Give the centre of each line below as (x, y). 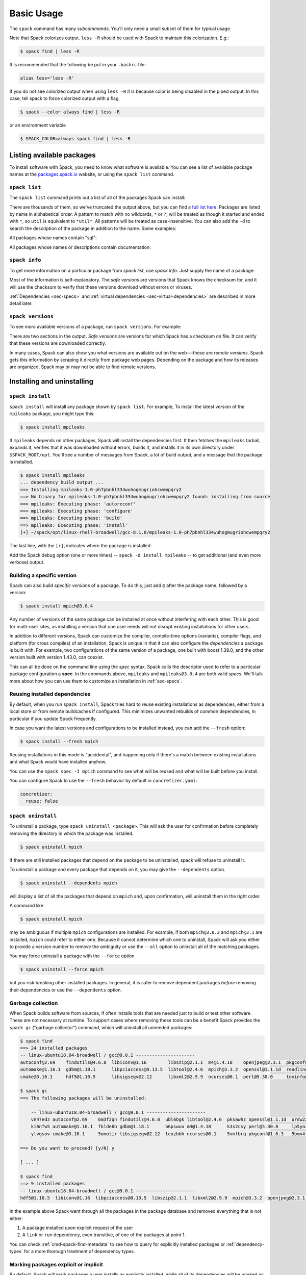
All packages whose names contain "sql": (53, 238)
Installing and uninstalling (52, 382)
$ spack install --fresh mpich (59, 741)
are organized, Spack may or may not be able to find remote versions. (83, 367)
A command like (26, 906)
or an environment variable (38, 125)
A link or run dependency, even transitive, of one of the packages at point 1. (104, 1235)
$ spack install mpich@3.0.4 (57, 606)
